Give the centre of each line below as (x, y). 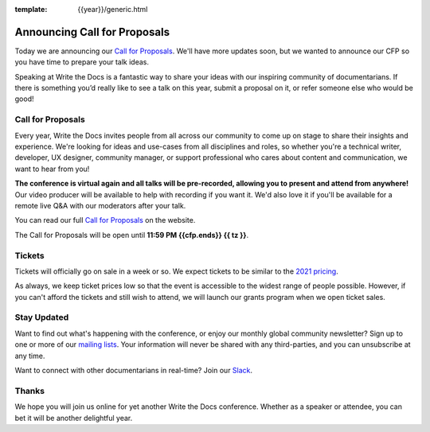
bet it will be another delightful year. (74, 418)
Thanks (30, 391)
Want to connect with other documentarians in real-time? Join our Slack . (134, 370)
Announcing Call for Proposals (92, 32)
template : (31, 9)
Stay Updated (42, 317)
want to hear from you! (52, 169)
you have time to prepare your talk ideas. (82, 62)
